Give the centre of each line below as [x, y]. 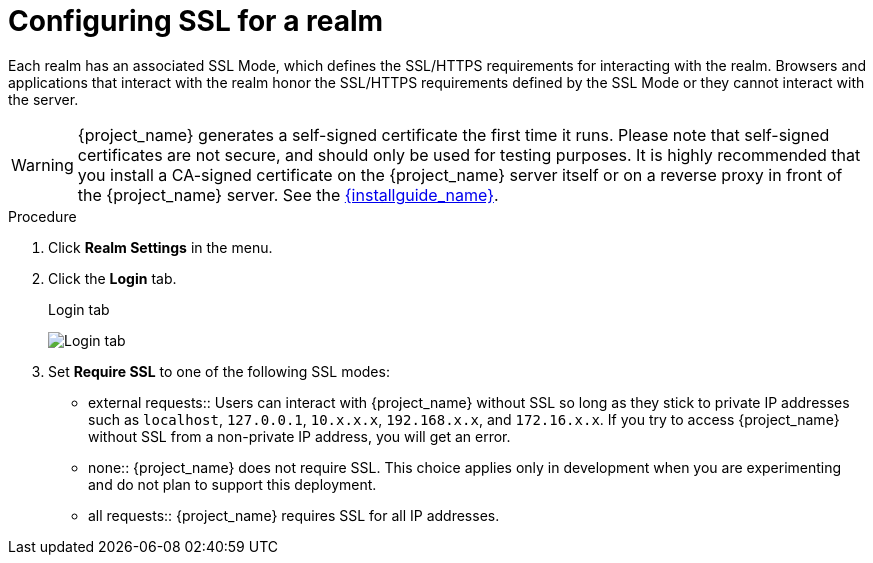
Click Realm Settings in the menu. [160, 247]
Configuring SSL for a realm [196, 21]
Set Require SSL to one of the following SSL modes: [219, 371]
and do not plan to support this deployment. [232, 484]
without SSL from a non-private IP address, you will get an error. [299, 436]
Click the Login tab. [112, 278]
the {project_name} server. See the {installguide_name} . [288, 194]
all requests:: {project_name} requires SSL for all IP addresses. [294, 515]
